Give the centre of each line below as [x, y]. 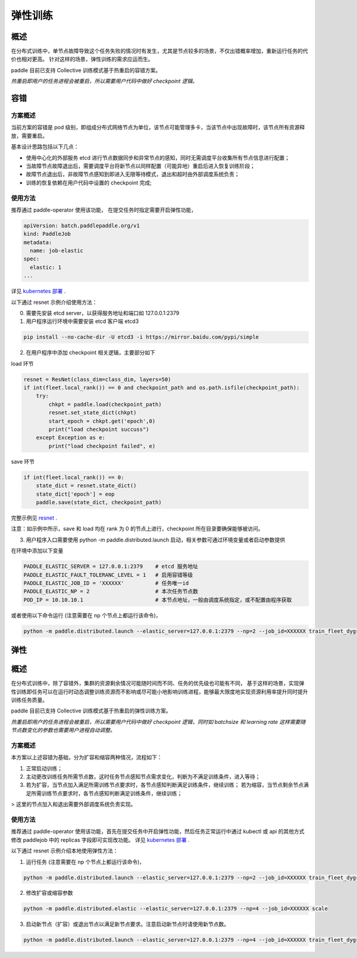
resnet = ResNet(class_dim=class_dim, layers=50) [97, 379]
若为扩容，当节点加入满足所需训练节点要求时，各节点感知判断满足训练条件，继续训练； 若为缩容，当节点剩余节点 [165, 785]
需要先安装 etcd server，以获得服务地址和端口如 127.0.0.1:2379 [103, 313]
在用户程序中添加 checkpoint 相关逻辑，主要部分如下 [91, 353]
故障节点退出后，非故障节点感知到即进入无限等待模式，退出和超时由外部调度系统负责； [133, 174]
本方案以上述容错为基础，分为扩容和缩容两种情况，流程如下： [87, 757]
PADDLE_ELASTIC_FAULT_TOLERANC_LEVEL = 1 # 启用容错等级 [108, 575]
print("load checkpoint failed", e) [102, 446]
